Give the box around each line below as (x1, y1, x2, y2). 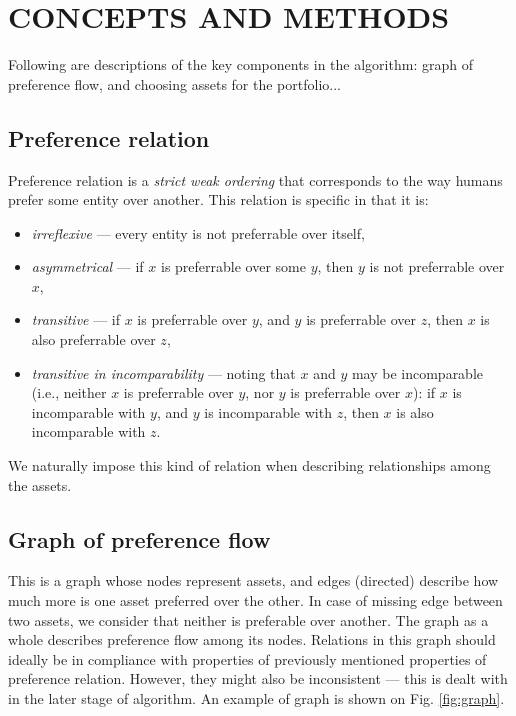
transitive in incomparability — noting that (31, 362, 296, 383)
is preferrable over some (161, 256, 306, 277)
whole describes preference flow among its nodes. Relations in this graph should (8, 629, 496, 650)
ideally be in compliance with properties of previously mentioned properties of (8, 648, 487, 669)
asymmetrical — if (31, 256, 144, 277)
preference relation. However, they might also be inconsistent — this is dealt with (8, 668, 508, 689)
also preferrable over (31, 329, 156, 350)
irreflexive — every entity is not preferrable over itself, (31, 222, 365, 243)
